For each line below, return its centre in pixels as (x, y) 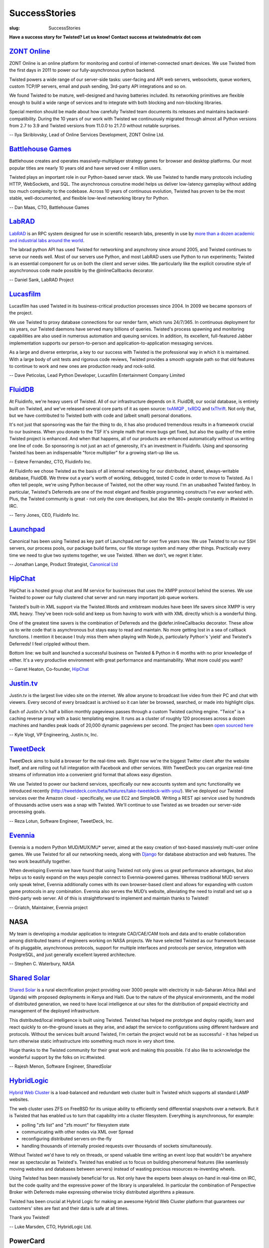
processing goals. (27, 812)
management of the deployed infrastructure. (55, 1011)
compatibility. (23, 119)
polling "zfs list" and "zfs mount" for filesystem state (75, 1125)
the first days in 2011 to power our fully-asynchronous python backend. (82, 70)
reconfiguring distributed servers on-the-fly (67, 1139)
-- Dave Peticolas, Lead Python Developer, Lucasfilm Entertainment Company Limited (97, 375)
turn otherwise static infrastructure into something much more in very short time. (92, 1041)
